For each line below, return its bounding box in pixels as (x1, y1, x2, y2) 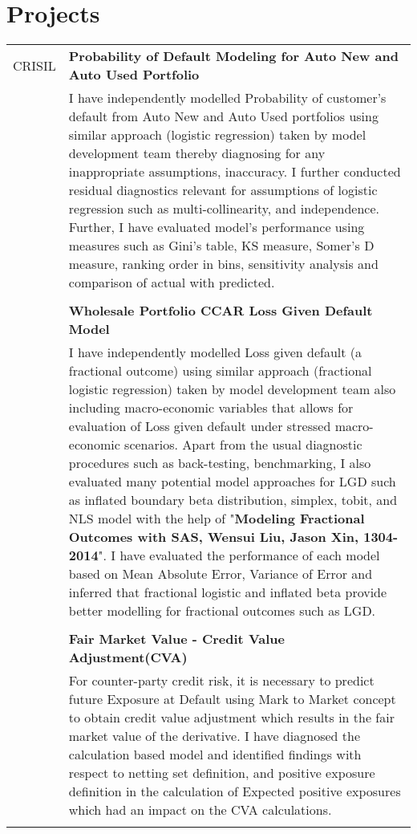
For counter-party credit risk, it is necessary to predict (68, 671, 374, 690)
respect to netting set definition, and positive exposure (68, 763, 375, 783)
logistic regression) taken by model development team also (68, 380, 396, 399)
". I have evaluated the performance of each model (98, 546, 380, 565)
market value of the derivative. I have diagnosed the (68, 726, 361, 746)
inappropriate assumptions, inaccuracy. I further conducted (68, 162, 401, 181)
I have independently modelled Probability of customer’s (68, 88, 387, 108)
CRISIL (13, 55, 56, 75)
